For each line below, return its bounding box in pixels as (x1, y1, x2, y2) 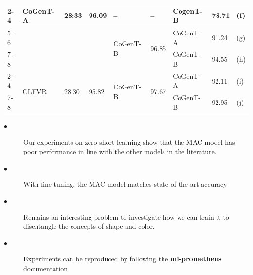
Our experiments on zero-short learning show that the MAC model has (23, 137, 235, 147)
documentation (23, 263, 68, 273)
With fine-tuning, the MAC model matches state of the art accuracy (23, 179, 227, 189)
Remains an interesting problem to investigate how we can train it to (23, 211, 229, 222)
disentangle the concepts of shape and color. (23, 221, 155, 231)
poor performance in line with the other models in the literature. (23, 146, 217, 156)
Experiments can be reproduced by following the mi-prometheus (23, 254, 222, 264)
